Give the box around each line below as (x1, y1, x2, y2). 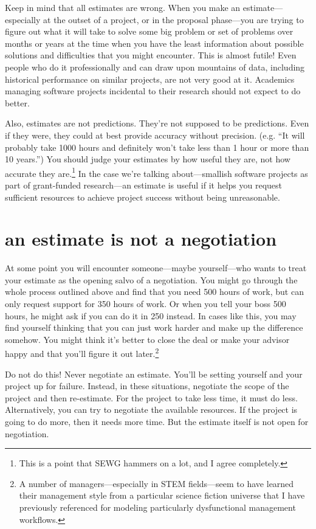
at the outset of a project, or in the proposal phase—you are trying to (43, 13, 304, 26)
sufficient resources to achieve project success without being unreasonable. (5, 190, 280, 203)
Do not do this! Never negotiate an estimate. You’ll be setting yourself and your (5, 367, 303, 380)
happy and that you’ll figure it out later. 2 (5, 345, 159, 360)
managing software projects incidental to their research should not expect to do (5, 85, 301, 97)
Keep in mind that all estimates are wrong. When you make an (5, 1, 241, 13)
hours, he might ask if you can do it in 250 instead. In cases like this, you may (5, 309, 297, 322)
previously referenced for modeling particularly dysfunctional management (19, 501, 296, 514)
